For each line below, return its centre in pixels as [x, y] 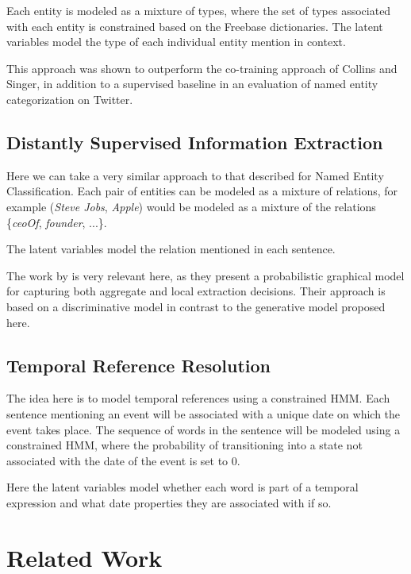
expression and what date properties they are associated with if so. [169, 502]
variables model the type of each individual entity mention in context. [176, 42]
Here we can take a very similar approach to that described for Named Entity [195, 175]
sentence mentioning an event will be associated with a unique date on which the [204, 413]
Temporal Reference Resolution [138, 365]
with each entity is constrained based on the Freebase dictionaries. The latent [195, 26]
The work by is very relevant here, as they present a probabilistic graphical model [205, 275]
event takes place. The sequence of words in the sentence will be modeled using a [204, 429]
